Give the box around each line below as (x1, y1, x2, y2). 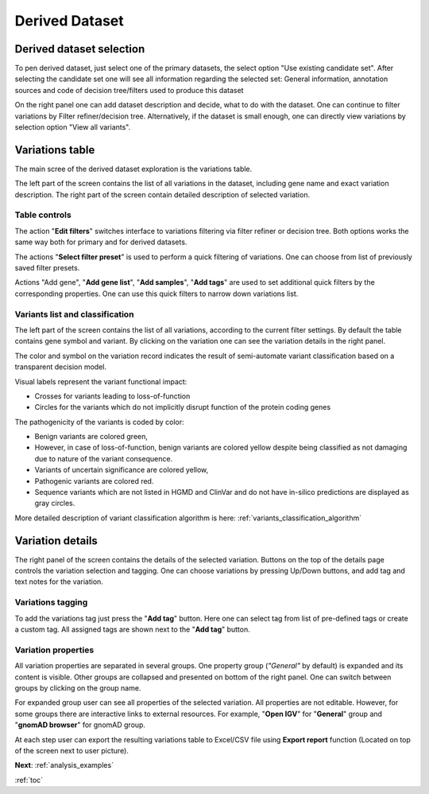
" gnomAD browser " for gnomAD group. (14, 720, 146, 730)
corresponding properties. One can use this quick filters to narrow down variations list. (14, 289, 299, 298)
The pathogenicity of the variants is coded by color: (14, 417, 184, 426)
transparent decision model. (14, 362, 107, 372)
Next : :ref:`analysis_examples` (14, 761, 114, 770)
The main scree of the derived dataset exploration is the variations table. (14, 164, 253, 173)
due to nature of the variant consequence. (34, 453, 173, 463)
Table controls (14, 209, 71, 220)
